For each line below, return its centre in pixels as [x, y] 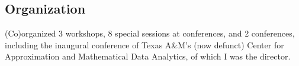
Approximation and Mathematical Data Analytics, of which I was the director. [148, 56]
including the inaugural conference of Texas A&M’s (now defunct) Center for [144, 44]
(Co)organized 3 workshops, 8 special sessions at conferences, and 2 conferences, [150, 33]
